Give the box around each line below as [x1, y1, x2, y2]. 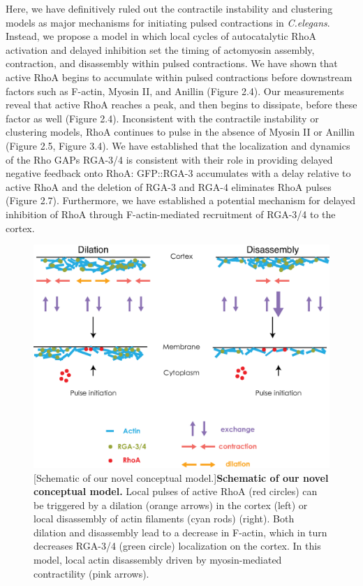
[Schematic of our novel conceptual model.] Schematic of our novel [34, 470, 329, 485]
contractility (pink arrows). [34, 566, 149, 580]
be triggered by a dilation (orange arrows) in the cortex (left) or [34, 497, 308, 512]
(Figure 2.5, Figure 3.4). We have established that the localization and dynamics [6, 138, 350, 152]
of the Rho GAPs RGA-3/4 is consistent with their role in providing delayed [6, 152, 333, 166]
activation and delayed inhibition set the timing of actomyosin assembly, [6, 42, 315, 57]
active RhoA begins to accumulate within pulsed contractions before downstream [6, 69, 353, 84]
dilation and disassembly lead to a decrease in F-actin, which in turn [34, 524, 327, 539]
